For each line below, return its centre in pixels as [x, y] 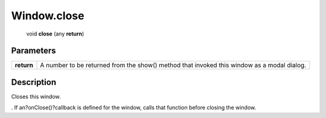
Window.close [48, 16]
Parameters [34, 51]
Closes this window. [36, 96]
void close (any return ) [55, 34]
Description [34, 82]
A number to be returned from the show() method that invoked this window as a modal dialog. [173, 65]
